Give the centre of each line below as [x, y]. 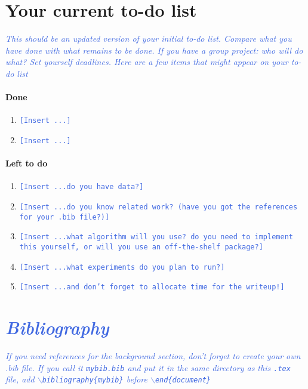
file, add [20, 379]
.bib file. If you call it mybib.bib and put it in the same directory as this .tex [148, 367]
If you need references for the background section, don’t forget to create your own [153, 356]
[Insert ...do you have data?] [81, 187]
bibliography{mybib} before [95, 379]
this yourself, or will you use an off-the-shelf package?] [141, 247]
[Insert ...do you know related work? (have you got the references [158, 207]
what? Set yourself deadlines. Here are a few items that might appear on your [147, 62]
